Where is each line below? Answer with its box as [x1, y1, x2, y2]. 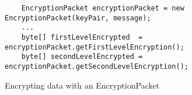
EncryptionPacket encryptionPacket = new [21, 4, 184, 12]
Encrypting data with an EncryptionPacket [5, 79, 160, 91]
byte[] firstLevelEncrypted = [21, 33, 143, 41]
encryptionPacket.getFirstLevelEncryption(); [5, 43, 184, 51]
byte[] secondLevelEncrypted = [21, 52, 143, 61]
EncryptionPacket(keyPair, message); [5, 13, 151, 22]
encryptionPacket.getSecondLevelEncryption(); [5, 62, 188, 71]
